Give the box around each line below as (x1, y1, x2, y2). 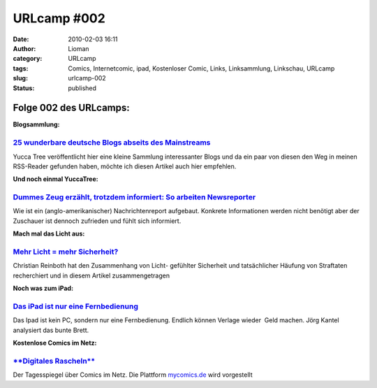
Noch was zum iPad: (13, 284, 73, 293)
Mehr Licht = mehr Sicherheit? (13, 247, 119, 257)
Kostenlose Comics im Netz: (13, 339, 97, 347)
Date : (13, 35, 29, 43)
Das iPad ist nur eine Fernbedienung (13, 301, 139, 311)
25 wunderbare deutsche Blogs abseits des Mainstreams (13, 138, 211, 148)
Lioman (68, 44, 90, 52)
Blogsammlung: (13, 120, 60, 129)
